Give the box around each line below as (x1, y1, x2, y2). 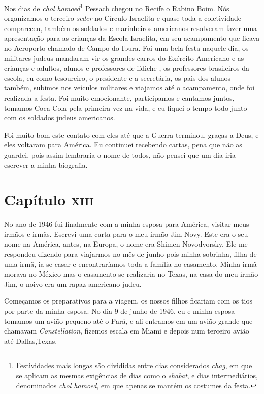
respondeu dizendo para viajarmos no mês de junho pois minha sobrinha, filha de (4, 249, 257, 259)
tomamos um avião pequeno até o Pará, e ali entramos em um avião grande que (4, 315, 253, 326)
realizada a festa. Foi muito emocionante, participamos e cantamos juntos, (4, 93, 235, 103)
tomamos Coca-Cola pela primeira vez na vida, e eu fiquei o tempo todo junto (4, 102, 247, 113)
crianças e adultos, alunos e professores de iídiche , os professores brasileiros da (4, 63, 249, 73)
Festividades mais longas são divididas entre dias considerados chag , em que (16, 360, 252, 371)
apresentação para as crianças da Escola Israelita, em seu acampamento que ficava (4, 33, 260, 43)
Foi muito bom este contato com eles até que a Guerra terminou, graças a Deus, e (4, 129, 259, 140)
